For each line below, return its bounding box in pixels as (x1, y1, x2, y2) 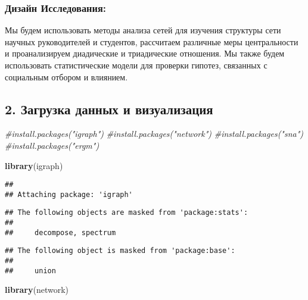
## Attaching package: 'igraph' (5, 190, 133, 199)
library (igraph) (5, 159, 63, 171)
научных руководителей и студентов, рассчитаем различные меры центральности (5, 35, 298, 48)
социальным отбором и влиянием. (5, 70, 128, 83)
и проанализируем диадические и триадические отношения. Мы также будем (5, 47, 285, 60)
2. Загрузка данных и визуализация (5, 99, 213, 118)
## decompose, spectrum (5, 228, 116, 237)
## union (5, 266, 56, 275)
